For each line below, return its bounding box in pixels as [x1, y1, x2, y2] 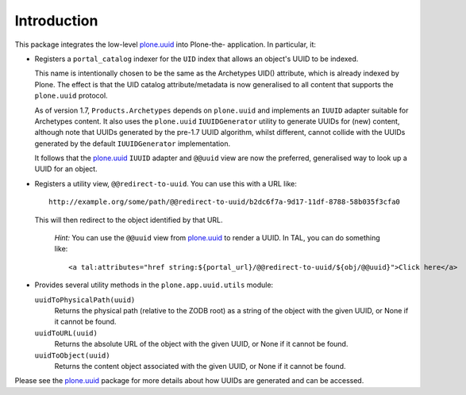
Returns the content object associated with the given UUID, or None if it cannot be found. [54, 361, 346, 370]
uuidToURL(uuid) [34, 328, 98, 337]
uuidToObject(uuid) [34, 351, 110, 360]
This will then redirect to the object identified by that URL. [34, 215, 223, 224]
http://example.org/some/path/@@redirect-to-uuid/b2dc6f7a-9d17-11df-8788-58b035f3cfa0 [48, 197, 401, 206]
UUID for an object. [34, 164, 98, 174]
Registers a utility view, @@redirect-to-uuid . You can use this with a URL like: [34, 178, 297, 188]
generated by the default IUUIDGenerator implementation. [34, 139, 231, 148]
